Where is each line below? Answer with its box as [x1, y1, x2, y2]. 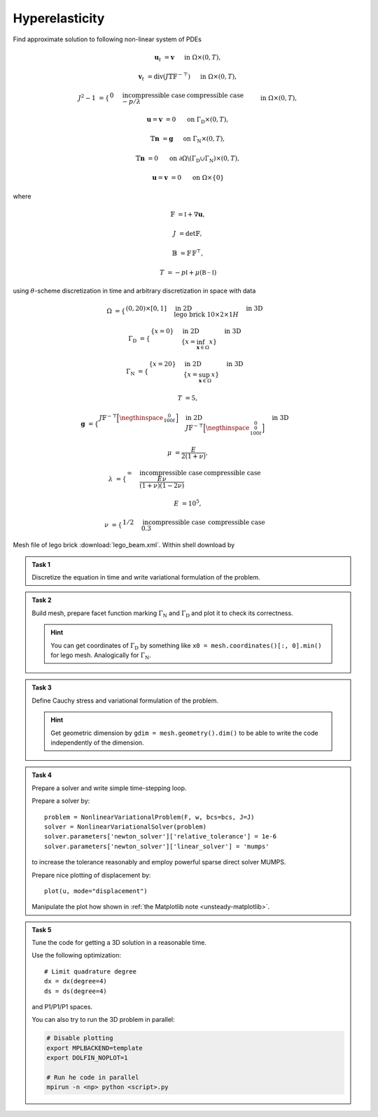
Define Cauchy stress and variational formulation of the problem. [31, 696, 219, 705]
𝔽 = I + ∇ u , [170, 210, 205, 218]
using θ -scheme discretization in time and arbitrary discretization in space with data [13, 287, 256, 295]
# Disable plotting [46, 1034, 113, 1042]
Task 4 [31, 771, 52, 780]
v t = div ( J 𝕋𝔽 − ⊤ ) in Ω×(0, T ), [138, 71, 237, 83]
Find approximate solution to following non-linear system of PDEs [13, 35, 202, 43]
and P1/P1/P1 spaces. [31, 1003, 93, 1011]
